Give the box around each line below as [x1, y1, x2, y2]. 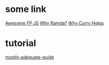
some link [5, 3, 47, 15]
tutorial [5, 37, 36, 49]
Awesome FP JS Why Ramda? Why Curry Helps [5, 20, 104, 26]
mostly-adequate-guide [5, 54, 54, 60]
